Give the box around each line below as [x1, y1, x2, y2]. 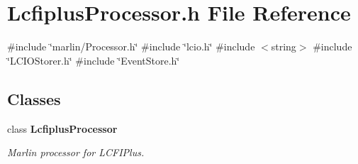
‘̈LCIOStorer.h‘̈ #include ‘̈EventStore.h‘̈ [7, 53, 180, 67]
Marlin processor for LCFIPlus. [7, 145, 145, 160]
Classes [7, 87, 61, 109]
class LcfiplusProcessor [7, 121, 118, 136]
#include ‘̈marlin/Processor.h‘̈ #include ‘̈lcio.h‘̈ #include [7, 39, 255, 54]
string [271, 39, 296, 54]
